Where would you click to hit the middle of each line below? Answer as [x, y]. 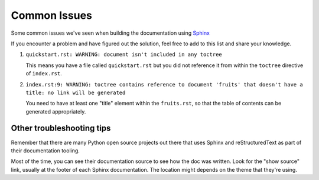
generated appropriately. [56, 111]
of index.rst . [44, 74]
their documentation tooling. [45, 151]
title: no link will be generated [76, 92]
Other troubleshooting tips [61, 129]
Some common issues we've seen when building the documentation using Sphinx [110, 33]
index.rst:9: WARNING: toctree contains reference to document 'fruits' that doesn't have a [165, 84]
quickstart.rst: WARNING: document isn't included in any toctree [124, 55]
